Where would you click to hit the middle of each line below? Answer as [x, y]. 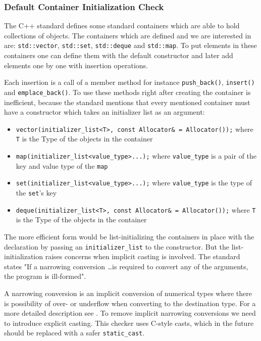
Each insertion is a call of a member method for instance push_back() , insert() [129, 82]
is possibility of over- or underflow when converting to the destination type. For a [130, 303]
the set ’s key [36, 193]
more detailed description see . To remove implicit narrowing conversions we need [130, 313]
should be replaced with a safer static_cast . [74, 333]
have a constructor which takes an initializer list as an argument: [105, 112]
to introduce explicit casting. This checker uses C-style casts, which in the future [129, 323]
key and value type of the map [62, 165]
